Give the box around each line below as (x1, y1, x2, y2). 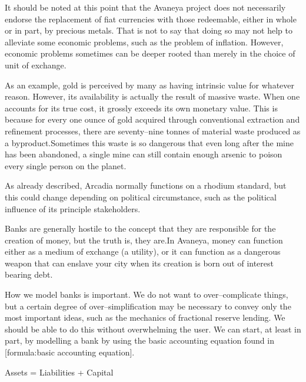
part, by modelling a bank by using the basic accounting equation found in (5, 334, 274, 347)
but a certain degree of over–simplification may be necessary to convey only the (5, 299, 291, 312)
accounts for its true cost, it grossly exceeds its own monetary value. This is (5, 101, 278, 114)
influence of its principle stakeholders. (5, 202, 141, 215)
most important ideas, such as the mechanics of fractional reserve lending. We (5, 311, 285, 324)
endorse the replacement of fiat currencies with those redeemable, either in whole (5, 12, 297, 25)
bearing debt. (5, 268, 53, 281)
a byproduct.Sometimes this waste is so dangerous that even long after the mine (5, 136, 294, 149)
